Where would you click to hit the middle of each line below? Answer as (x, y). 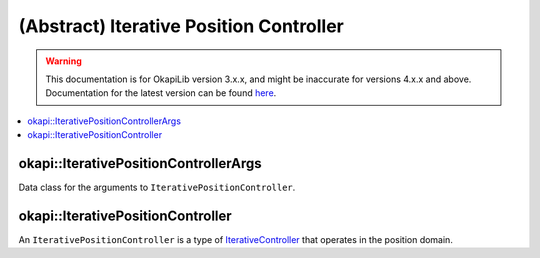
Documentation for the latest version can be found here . (161, 93)
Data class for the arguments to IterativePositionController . (157, 187)
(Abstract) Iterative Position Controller (181, 26)
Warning (63, 61)
